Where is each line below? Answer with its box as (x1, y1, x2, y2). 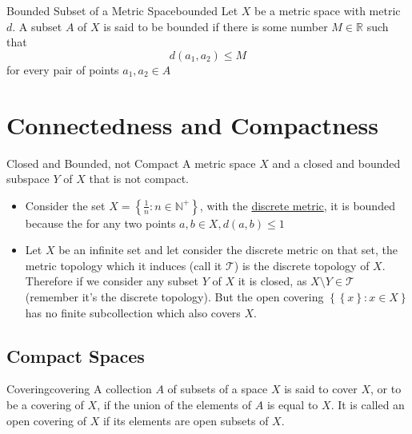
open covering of (6, 412, 86, 428)
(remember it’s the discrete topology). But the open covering (25, 289, 324, 305)
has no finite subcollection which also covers (25, 304, 241, 321)
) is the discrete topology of (234, 257, 370, 273)
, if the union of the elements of (97, 396, 252, 413)
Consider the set (25, 197, 106, 213)
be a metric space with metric (254, 2, 401, 18)
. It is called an (330, 396, 405, 413)
